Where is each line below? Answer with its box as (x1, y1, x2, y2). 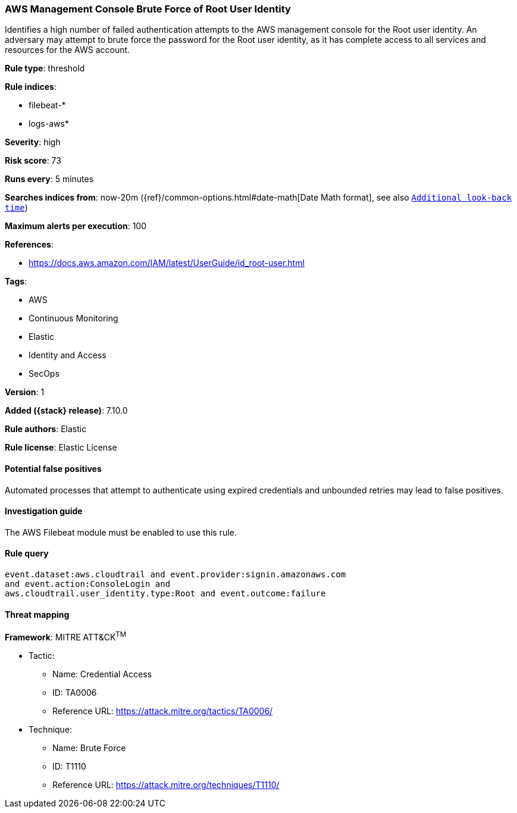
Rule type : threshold (5, 63, 85, 74)
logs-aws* (29, 118, 69, 129)
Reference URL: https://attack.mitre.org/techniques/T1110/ (52, 779, 280, 790)
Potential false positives (5, 463, 102, 474)
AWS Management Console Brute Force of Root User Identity (5, 3, 291, 15)
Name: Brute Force (52, 742, 126, 753)
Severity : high (5, 137, 61, 148)
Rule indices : (5, 82, 57, 92)
